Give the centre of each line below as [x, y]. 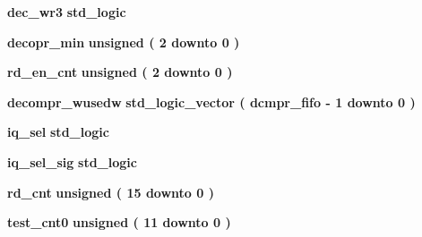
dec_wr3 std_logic [67, 12]
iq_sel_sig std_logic [72, 161]
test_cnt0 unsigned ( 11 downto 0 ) [119, 222]
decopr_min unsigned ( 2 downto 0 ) [124, 42]
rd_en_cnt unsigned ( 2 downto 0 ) [120, 72]
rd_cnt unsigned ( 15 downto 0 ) [111, 192]
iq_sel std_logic [58, 132]
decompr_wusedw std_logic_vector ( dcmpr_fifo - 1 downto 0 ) [211, 102]
